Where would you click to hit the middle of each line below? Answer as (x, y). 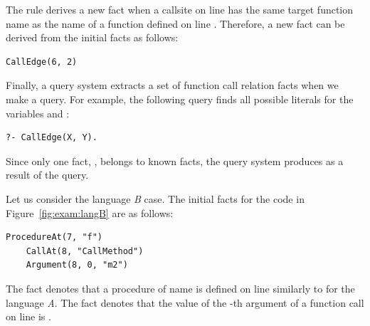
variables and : (38, 113)
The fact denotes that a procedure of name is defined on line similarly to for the (180, 288)
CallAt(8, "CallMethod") (85, 251)
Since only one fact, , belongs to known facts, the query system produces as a (175, 161)
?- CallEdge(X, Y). (52, 138)
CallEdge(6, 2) (42, 62)
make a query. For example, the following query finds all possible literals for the (180, 99)
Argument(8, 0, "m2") (77, 265)
